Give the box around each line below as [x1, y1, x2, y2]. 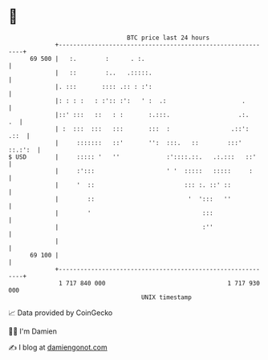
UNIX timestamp [140, 293, 193, 301]
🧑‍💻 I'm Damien [8, 326, 58, 336]
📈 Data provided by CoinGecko [8, 308, 113, 318]
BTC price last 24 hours [127, 34, 210, 42]
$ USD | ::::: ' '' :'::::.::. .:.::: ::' [8, 152, 257, 161]
